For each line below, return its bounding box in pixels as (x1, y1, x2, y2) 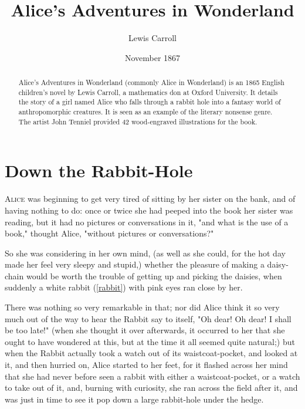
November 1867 (124, 51, 181, 63)
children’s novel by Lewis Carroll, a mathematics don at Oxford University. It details (18, 87, 278, 97)
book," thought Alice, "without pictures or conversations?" (5, 227, 214, 239)
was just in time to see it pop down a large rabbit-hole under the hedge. (5, 393, 264, 405)
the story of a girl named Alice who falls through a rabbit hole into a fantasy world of (18, 97, 281, 107)
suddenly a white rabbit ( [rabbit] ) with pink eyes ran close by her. (5, 281, 243, 293)
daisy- (267, 258, 289, 271)
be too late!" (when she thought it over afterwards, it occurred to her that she (5, 324, 285, 336)
